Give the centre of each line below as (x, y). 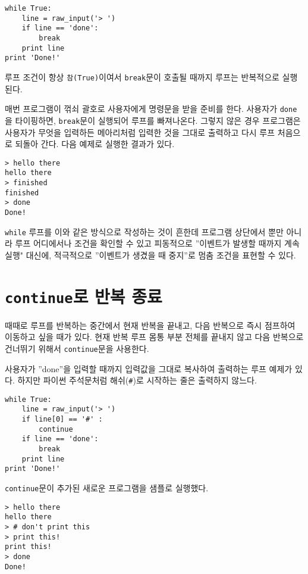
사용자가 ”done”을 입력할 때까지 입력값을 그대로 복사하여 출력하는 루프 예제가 (149, 368)
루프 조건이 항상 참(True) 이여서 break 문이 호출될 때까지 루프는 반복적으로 (142, 77)
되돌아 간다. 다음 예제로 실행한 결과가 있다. (95, 144)
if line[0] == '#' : (62, 419)
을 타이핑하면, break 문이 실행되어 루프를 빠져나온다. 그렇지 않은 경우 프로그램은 (153, 120)
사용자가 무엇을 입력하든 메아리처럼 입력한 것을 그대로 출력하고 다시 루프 (140, 132)
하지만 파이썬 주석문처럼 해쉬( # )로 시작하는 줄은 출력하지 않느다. (137, 380)
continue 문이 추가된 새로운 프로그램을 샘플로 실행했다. (107, 488)
